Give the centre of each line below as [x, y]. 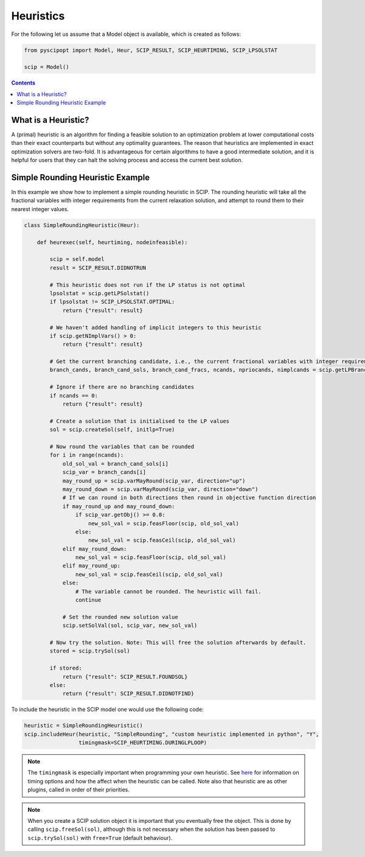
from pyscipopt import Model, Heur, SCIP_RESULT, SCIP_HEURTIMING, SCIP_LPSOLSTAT [151, 50]
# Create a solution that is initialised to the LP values [140, 421]
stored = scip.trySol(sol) [90, 651]
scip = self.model [77, 259]
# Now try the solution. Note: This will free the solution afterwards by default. [178, 642]
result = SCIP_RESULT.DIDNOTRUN [98, 268]
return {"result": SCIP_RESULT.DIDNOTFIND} [128, 694]
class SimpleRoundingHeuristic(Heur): [82, 225]
